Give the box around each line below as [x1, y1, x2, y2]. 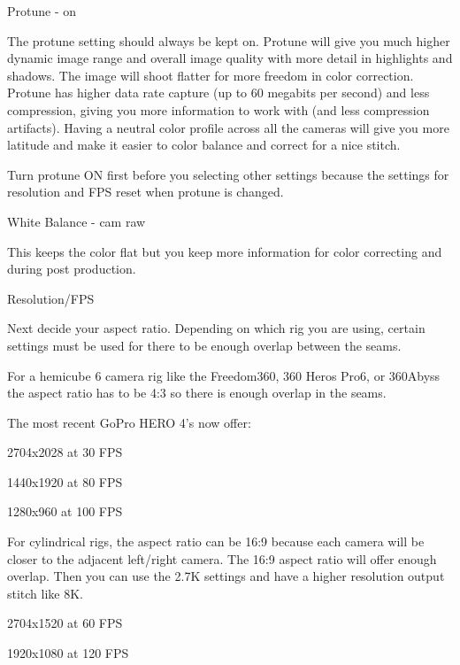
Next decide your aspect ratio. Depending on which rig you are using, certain [7, 319, 425, 337]
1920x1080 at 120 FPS [7, 644, 129, 662]
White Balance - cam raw [7, 212, 146, 230]
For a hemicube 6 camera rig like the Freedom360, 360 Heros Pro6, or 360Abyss [7, 366, 441, 384]
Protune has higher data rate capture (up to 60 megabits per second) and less [7, 83, 430, 102]
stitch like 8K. [7, 584, 84, 602]
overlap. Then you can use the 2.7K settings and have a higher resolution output [7, 567, 445, 585]
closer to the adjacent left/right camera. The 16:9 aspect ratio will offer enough [7, 549, 437, 568]
